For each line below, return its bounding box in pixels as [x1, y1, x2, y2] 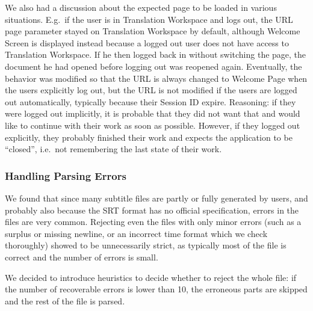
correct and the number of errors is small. [5, 250, 158, 263]
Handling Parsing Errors [5, 168, 126, 183]
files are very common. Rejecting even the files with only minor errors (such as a [5, 215, 302, 228]
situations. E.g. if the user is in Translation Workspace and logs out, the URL [5, 13, 293, 25]
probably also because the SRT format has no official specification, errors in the [5, 203, 299, 216]
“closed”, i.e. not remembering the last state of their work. [5, 143, 222, 155]
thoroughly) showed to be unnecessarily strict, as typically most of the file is [5, 239, 287, 251]
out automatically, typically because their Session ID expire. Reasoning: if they [5, 95, 296, 108]
